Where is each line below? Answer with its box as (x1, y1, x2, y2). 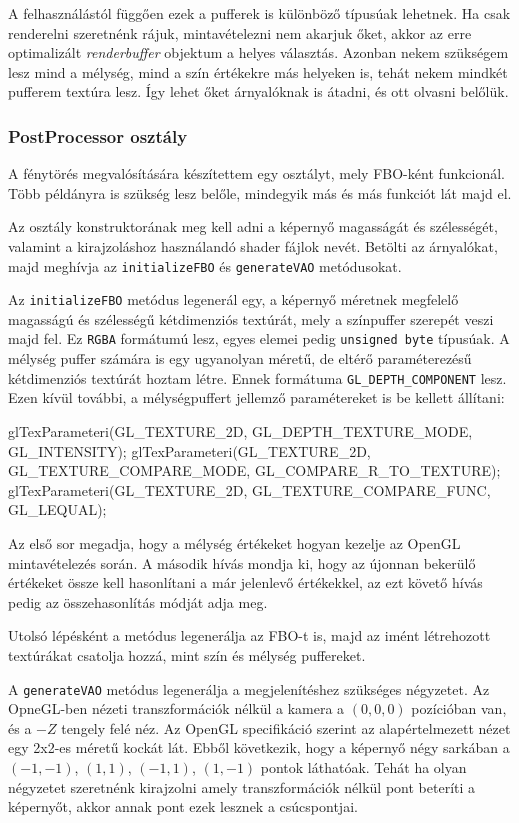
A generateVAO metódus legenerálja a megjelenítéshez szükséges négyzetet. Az (8, 678, 490, 699)
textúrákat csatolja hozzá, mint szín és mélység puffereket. (8, 644, 366, 665)
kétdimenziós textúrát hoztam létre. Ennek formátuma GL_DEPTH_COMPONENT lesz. (8, 367, 507, 388)
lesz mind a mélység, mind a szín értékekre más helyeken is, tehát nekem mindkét (8, 61, 508, 82)
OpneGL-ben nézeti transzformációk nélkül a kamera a (8, 698, 345, 719)
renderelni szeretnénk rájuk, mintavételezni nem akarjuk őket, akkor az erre (8, 22, 472, 43)
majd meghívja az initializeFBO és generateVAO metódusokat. (8, 255, 402, 276)
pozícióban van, (411, 698, 507, 719)
